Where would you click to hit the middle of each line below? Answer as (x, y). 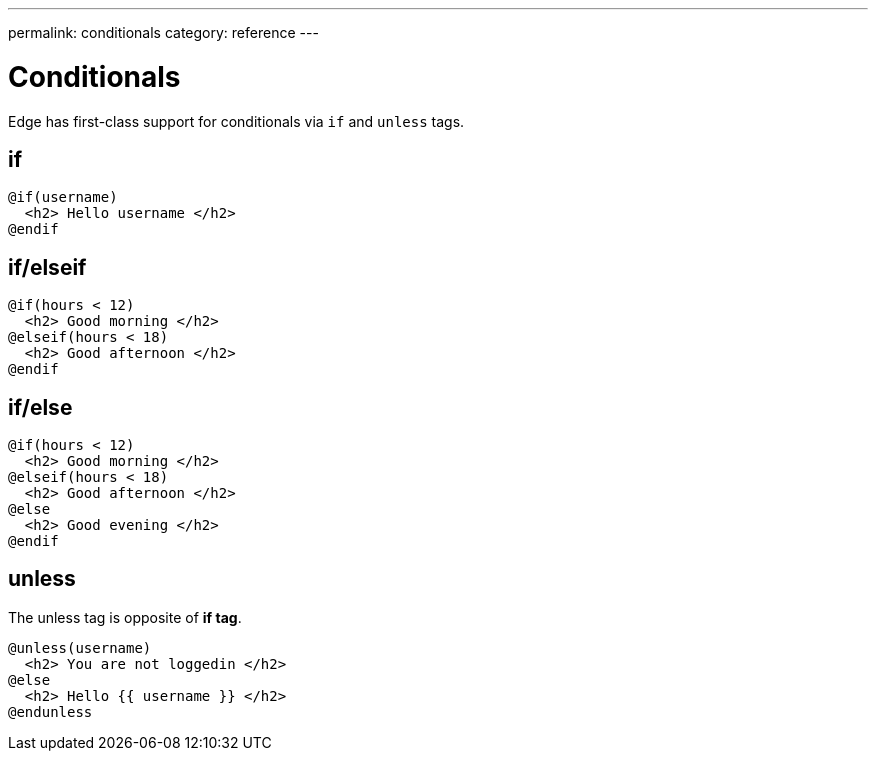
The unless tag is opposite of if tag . (125, 617)
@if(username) (63, 197)
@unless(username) (80, 647)
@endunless (50, 711)
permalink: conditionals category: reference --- (163, 32)
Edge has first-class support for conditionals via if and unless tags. (236, 121)
